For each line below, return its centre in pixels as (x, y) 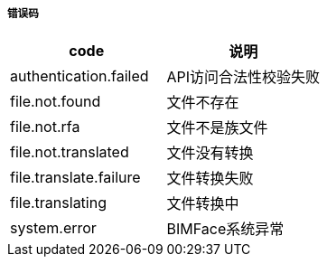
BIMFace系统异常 (225, 229)
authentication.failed (79, 76)
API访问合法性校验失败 (243, 77)
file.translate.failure (75, 178)
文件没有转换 (210, 153)
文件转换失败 (210, 179)
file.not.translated (70, 152)
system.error (53, 228)
